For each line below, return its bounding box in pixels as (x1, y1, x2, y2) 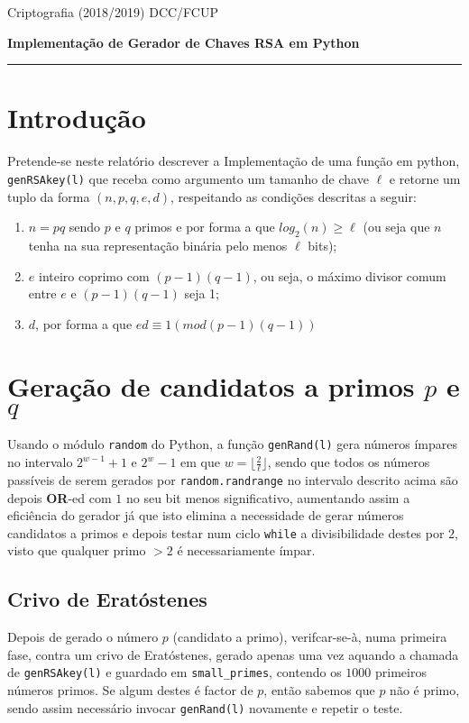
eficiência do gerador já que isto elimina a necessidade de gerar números (7, 506, 404, 525)
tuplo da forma (7, 187, 90, 206)
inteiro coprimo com (38, 266, 150, 285)
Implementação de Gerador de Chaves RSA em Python (7, 32, 360, 51)
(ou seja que (363, 217, 430, 236)
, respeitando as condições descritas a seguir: (170, 187, 417, 206)
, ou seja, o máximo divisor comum (253, 266, 446, 285)
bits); (308, 235, 337, 254)
